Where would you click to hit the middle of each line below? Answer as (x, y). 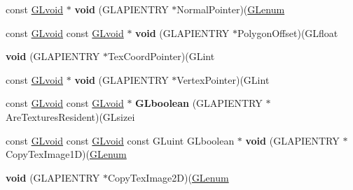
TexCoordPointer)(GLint (161, 56)
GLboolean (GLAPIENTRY (199, 103)
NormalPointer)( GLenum (231, 9)
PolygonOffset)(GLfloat (288, 32)
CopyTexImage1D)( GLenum (66, 154)
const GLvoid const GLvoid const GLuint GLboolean (120, 140)
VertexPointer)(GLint (223, 79)
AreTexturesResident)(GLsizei (70, 116)
